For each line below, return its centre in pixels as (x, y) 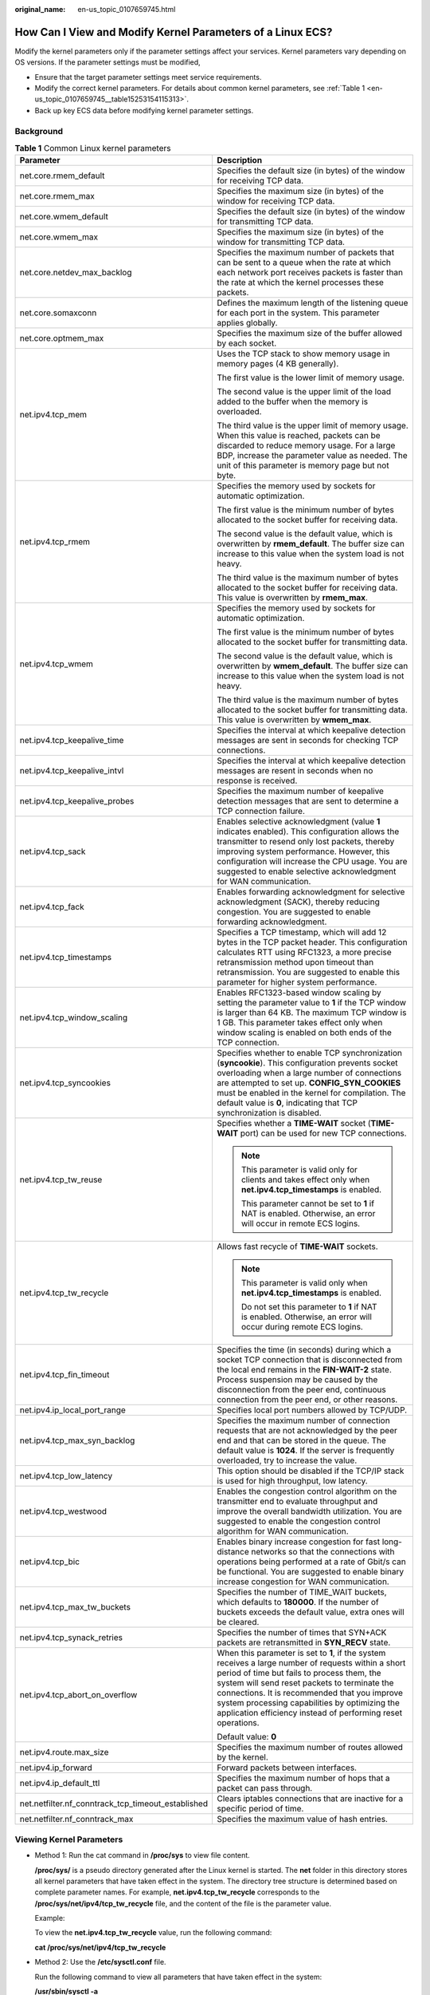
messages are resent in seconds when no (295, 771)
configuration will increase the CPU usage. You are (312, 862)
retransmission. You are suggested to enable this (308, 972)
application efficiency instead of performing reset (309, 1713)
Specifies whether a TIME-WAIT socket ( (293, 1124)
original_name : (40, 9)
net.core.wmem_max (59, 237)
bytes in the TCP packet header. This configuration (312, 942)
